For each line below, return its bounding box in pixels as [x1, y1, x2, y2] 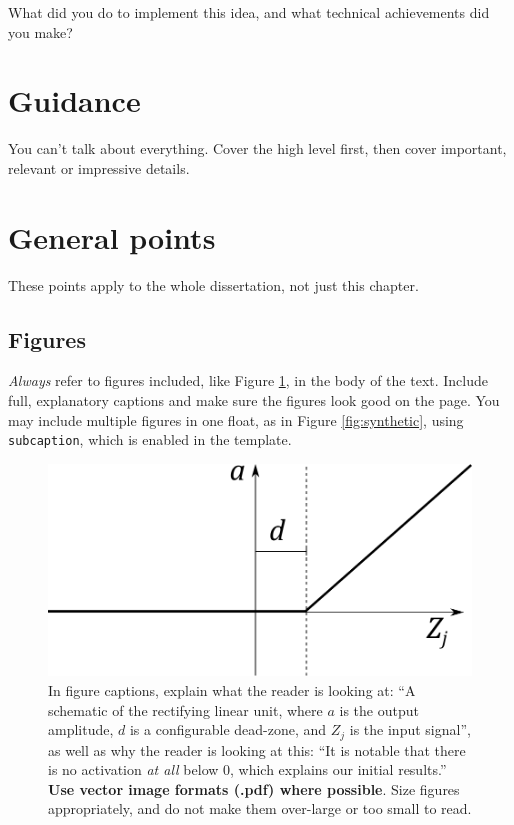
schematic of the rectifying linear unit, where [48, 699, 323, 720]
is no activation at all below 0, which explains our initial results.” [48, 759, 447, 780]
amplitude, [48, 719, 114, 740]
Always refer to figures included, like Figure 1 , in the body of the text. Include [8, 370, 489, 391]
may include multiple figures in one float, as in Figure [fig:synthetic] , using [8, 409, 464, 430]
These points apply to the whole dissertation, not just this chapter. [8, 274, 419, 295]
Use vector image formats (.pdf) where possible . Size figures [48, 778, 460, 799]
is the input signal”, [349, 719, 471, 740]
